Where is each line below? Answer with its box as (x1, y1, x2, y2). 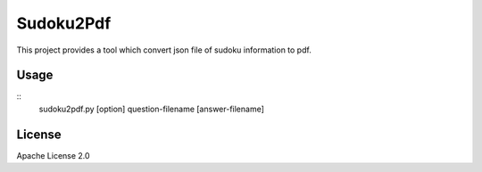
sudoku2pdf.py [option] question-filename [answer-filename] (38, 103, 265, 114)
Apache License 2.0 (16, 150, 90, 160)
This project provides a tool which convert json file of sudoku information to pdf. (16, 45, 312, 55)
